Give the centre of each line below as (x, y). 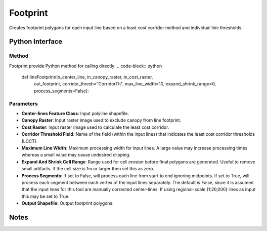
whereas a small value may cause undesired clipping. (76, 155)
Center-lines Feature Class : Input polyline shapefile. (75, 114)
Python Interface (36, 42)
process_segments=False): (61, 91)
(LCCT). (30, 141)
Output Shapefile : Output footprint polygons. (67, 203)
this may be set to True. (45, 196)
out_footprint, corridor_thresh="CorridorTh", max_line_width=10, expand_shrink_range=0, (125, 84)
